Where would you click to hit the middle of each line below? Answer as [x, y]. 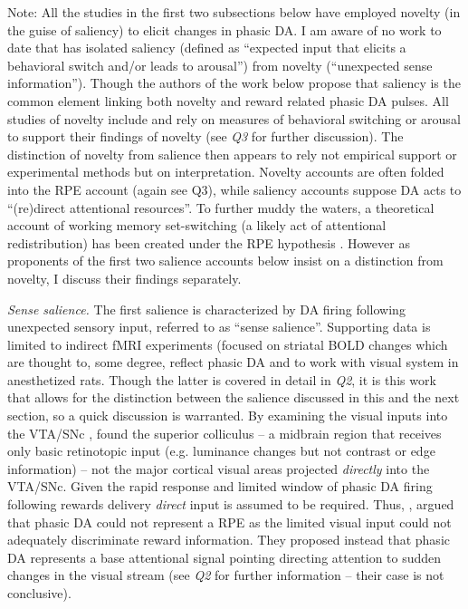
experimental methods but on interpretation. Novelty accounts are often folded [226, 172]
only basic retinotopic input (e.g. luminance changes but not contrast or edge [221, 451]
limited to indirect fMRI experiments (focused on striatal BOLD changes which [228, 344]
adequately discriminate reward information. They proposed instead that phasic [229, 540]
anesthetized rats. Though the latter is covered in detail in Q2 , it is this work [222, 379]
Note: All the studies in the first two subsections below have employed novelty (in [234, 12]
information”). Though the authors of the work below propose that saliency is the [234, 83]
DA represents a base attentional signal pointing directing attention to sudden [224, 557]
